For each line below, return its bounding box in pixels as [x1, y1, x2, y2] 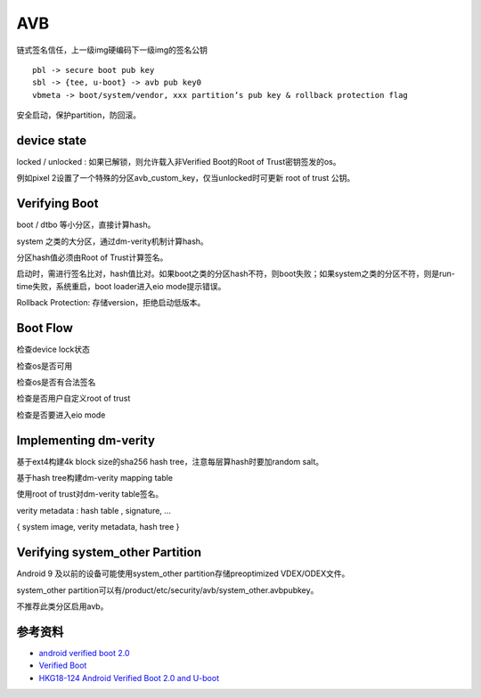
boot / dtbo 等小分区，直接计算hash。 [16, 219, 156, 231]
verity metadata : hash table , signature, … [16, 505, 171, 515]
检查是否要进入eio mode [16, 410, 106, 420]
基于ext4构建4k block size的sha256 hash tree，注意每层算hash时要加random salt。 [16, 456, 324, 467]
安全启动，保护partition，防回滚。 [16, 110, 142, 120]
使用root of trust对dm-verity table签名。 [16, 489, 164, 499]
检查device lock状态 [16, 344, 91, 355]
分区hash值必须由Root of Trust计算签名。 [16, 252, 168, 263]
